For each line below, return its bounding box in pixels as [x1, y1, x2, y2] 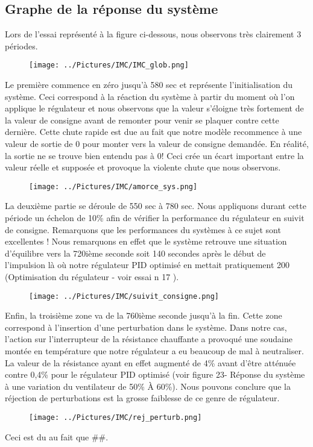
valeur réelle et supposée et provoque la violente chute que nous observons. [5, 161, 281, 173]
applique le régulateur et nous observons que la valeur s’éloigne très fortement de [5, 102, 304, 114]
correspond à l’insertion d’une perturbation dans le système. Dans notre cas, [5, 320, 287, 333]
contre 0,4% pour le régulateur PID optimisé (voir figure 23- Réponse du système [5, 368, 305, 381]
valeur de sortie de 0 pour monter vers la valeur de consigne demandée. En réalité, [5, 137, 309, 150]
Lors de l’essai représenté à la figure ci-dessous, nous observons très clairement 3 [5, 28, 302, 40]
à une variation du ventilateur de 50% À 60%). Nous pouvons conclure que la [5, 380, 291, 392]
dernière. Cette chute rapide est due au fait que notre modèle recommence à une [5, 125, 302, 138]
